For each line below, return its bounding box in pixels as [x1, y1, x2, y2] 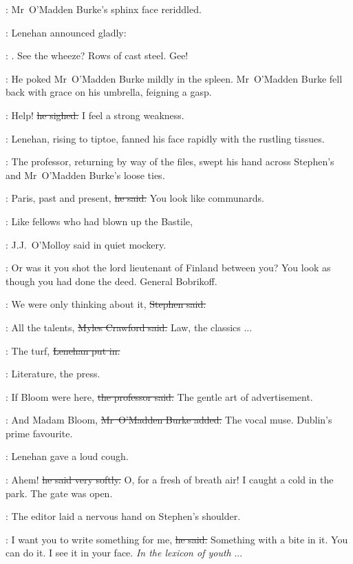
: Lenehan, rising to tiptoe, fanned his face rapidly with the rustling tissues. [6, 131, 325, 145]
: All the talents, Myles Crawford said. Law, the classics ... [6, 320, 253, 334]
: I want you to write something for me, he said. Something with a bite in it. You [6, 532, 348, 546]
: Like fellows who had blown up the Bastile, [6, 213, 193, 228]
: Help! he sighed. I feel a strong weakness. [6, 107, 184, 122]
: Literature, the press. [6, 366, 100, 381]
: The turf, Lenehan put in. [6, 343, 120, 357]
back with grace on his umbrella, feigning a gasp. [6, 85, 212, 99]
